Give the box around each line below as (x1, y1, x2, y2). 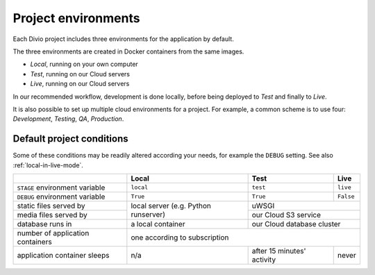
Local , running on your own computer (30, 60, 138, 69)
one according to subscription (131, 233, 229, 242)
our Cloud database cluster (251, 219, 341, 228)
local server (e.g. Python (131, 201, 212, 211)
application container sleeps (17, 250, 110, 260)
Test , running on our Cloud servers (30, 69, 130, 78)
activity (251, 254, 276, 264)
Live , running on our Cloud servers (30, 80, 130, 88)
